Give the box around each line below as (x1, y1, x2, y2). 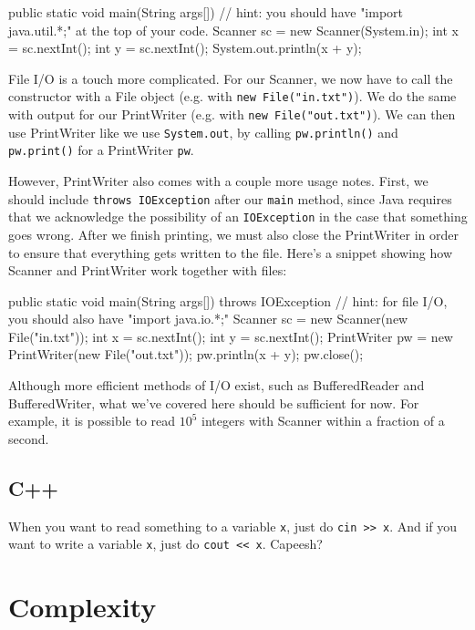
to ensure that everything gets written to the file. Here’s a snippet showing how (8, 243, 453, 262)
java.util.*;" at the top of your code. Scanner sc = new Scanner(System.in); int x (8, 20, 459, 39)
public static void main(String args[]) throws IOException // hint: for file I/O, (8, 291, 448, 310)
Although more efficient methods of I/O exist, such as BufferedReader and (8, 376, 425, 395)
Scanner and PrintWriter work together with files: (8, 261, 287, 280)
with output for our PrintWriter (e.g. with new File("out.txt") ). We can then (8, 105, 456, 124)
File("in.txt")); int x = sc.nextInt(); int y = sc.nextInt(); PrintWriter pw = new (8, 326, 453, 346)
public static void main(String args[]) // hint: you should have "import (8, 3, 404, 21)
